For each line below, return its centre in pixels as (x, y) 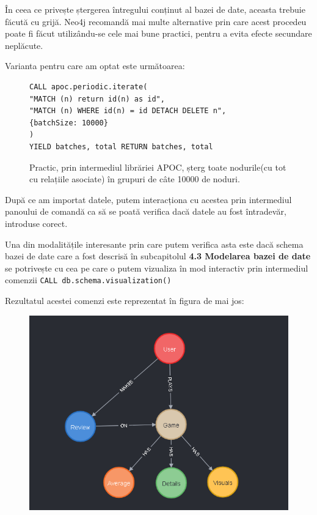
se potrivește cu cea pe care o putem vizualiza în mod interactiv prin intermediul (157, 268)
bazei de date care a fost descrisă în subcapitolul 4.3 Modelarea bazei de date (158, 256)
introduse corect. (36, 223)
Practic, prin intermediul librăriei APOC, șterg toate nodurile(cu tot (158, 167)
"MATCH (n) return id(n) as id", (97, 99)
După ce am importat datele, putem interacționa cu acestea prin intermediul (148, 199)
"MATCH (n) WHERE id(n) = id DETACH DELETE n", (128, 111)
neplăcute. (24, 45)
